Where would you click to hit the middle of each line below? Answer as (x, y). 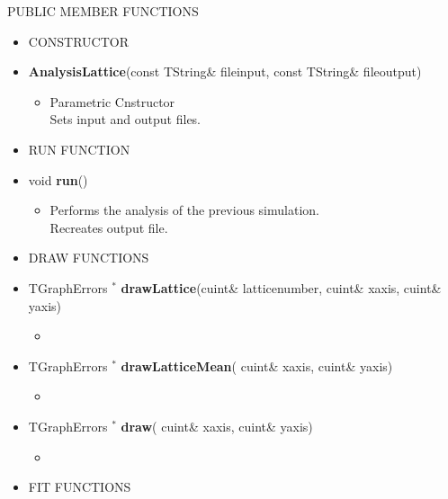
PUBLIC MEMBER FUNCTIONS (103, 11)
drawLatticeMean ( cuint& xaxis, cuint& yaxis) (257, 365)
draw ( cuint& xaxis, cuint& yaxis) (217, 426)
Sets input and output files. (125, 119)
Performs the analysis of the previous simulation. (184, 210)
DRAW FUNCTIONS (89, 258)
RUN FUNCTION (79, 149)
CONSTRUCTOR (79, 41)
